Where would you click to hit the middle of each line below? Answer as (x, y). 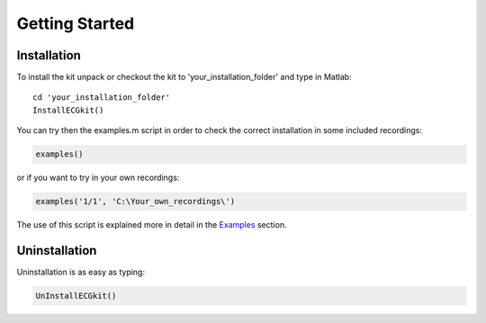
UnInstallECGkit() (76, 296)
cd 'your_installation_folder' (102, 98)
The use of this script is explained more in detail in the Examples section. (152, 225)
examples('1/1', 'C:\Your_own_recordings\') (135, 202)
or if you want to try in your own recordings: (98, 178)
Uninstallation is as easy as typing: (81, 272)
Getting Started (76, 23)
